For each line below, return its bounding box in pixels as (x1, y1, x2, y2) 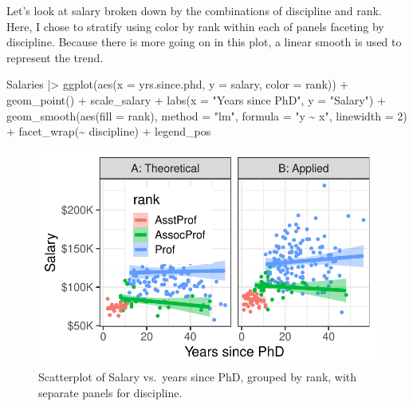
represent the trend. (6, 49, 104, 65)
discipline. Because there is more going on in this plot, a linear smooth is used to (6, 34, 402, 50)
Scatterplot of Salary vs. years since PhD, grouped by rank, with (38, 369, 357, 385)
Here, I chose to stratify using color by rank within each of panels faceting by (6, 18, 384, 34)
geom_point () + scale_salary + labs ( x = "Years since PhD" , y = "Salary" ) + (6, 91, 386, 108)
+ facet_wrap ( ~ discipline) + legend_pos (6, 123, 211, 140)
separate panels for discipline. (38, 384, 183, 400)
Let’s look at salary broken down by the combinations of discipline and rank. (6, 2, 382, 18)
